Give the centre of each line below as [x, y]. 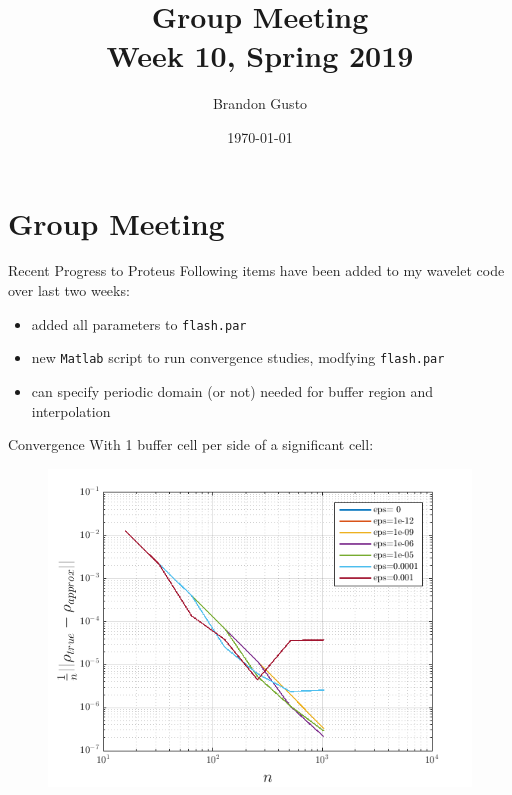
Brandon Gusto [260, 103]
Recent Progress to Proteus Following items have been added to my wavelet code [256, 270]
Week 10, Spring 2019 [260, 55]
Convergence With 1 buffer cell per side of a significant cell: [191, 444]
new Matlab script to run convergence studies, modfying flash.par [238, 357]
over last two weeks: [69, 290]
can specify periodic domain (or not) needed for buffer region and [232, 390]
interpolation [71, 410]
